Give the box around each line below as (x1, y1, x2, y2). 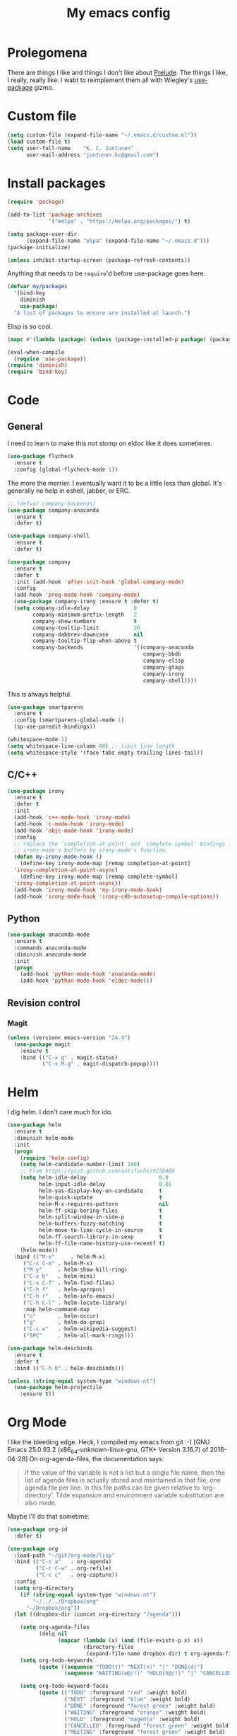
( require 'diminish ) (7, 362, 68, 369)
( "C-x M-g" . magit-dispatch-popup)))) (42, 1061, 159, 1068)
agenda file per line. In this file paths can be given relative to (24, 1483, 200, 1492)
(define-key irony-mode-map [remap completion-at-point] (20, 860, 191, 867)
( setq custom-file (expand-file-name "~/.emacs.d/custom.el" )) (7, 131, 197, 139)
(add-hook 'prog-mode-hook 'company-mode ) (13, 591, 140, 599)
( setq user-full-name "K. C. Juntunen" (7, 144, 134, 152)
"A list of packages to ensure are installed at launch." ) (13, 309, 191, 316)
